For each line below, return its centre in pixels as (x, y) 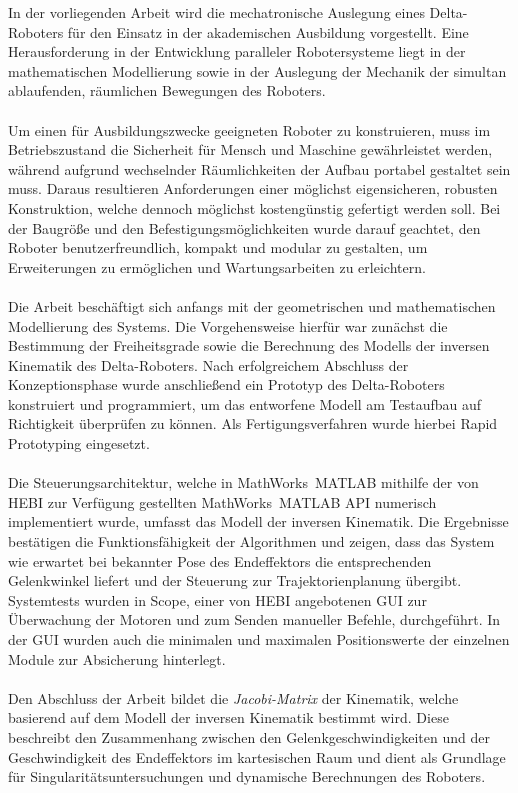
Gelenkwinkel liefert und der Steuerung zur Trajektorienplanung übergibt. (235, 580)
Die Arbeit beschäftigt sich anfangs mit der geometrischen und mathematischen (252, 305)
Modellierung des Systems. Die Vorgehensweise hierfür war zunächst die (228, 325)
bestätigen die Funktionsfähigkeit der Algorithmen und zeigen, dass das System (251, 541)
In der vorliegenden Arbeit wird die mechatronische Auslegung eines (216, 12)
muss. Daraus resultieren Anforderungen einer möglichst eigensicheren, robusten (253, 188)
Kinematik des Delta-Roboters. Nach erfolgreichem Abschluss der (208, 364)
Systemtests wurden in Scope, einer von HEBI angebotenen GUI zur (217, 599)
